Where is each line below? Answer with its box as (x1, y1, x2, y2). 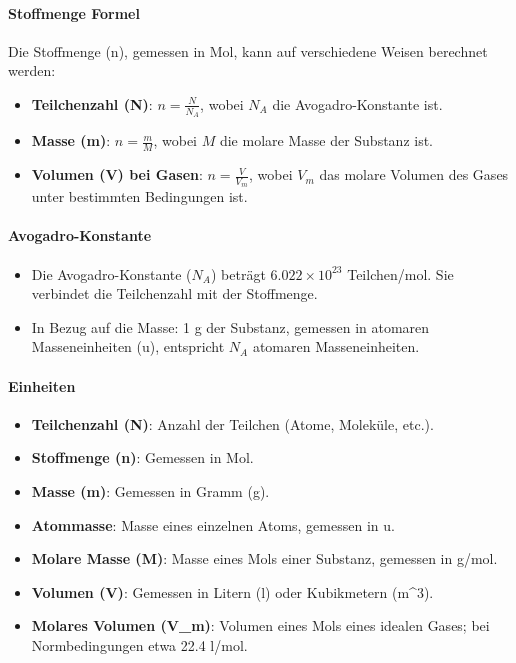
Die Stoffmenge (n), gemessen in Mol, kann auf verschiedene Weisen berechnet (8, 40, 488, 61)
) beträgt (210, 263, 266, 284)
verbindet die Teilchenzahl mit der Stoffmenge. (31, 283, 318, 304)
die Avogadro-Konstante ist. (272, 93, 443, 114)
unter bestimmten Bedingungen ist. (31, 186, 248, 207)
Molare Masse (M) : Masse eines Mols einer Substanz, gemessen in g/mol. (31, 548, 498, 569)
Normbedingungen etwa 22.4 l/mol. (31, 635, 248, 655)
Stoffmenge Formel (8, 2, 140, 23)
